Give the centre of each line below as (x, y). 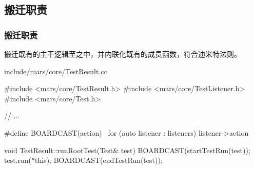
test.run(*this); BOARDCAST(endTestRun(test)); (83, 160)
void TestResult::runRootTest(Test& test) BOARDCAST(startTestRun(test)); (127, 150)
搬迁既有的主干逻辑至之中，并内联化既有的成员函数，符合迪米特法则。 (123, 54)
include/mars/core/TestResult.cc (56, 71)
